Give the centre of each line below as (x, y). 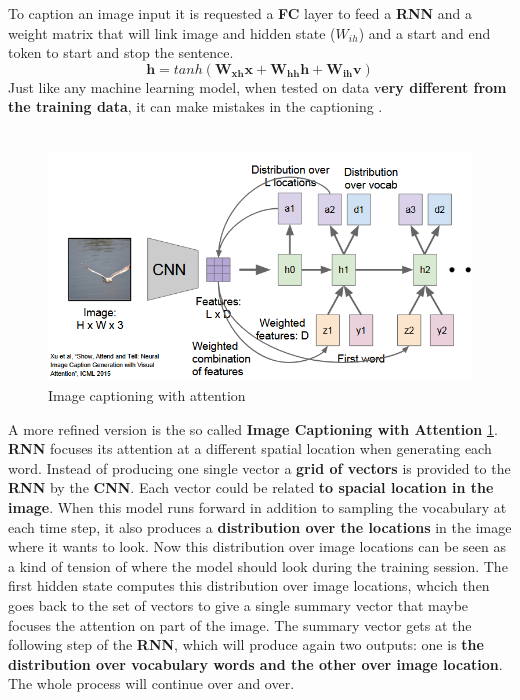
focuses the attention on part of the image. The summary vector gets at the (240, 624)
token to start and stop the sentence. (121, 52)
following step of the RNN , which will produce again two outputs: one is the (246, 644)
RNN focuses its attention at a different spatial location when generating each (250, 448)
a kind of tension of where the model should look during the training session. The (258, 565)
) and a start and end (424, 32)
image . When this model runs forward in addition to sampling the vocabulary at (257, 506)
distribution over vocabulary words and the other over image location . (255, 663)
